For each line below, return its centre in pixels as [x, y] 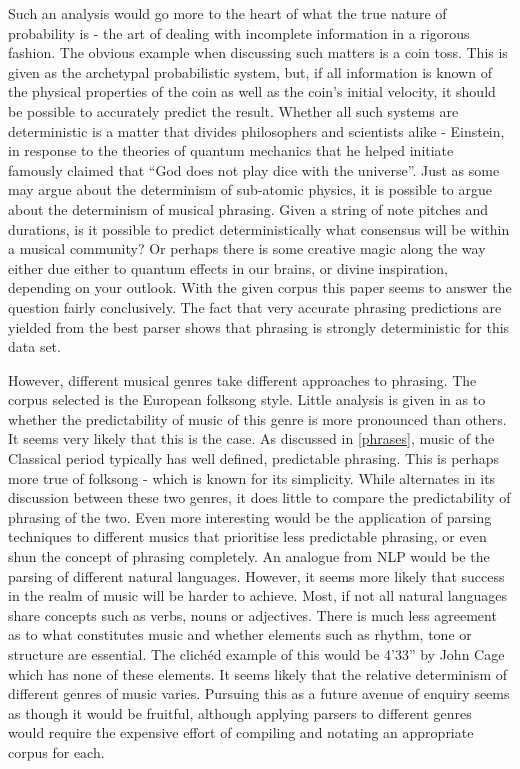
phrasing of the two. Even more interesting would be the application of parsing [250, 516]
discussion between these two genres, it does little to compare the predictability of [259, 497]
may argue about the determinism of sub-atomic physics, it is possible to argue [250, 189]
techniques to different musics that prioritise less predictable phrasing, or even [247, 536]
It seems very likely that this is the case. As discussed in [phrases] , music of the [251, 438]
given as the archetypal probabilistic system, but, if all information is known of [250, 71]
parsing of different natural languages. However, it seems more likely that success [256, 575]
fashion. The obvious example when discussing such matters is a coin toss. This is [258, 52]
